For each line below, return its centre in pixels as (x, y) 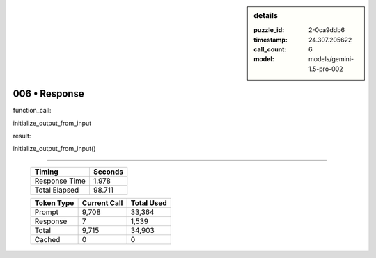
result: (22, 136)
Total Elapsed (57, 190)
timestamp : (271, 40)
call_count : (270, 49)
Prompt (47, 212)
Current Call (102, 203)
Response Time (60, 181)
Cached (47, 239)
